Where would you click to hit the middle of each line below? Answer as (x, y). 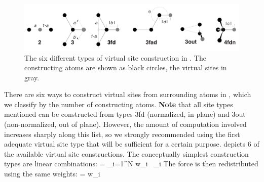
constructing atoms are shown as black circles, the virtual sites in (126, 67)
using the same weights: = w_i (52, 174)
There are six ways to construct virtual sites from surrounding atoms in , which (128, 94)
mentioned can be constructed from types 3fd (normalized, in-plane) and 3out (125, 114)
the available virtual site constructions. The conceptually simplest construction (126, 153)
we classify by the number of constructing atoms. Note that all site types (119, 104)
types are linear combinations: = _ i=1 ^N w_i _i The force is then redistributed (131, 164)
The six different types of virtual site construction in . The (115, 57)
